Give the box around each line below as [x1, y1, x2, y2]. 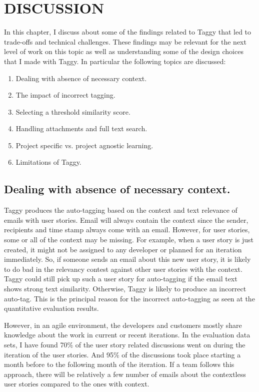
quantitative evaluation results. [4, 303, 99, 313]
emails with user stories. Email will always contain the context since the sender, [4, 214, 248, 225]
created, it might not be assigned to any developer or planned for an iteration [4, 244, 242, 254]
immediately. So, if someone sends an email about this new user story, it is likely [4, 254, 251, 264]
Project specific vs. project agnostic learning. [15, 140, 153, 150]
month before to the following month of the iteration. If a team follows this [4, 359, 234, 369]
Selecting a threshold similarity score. [15, 106, 130, 117]
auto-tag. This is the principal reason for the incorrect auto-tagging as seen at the [4, 293, 255, 303]
